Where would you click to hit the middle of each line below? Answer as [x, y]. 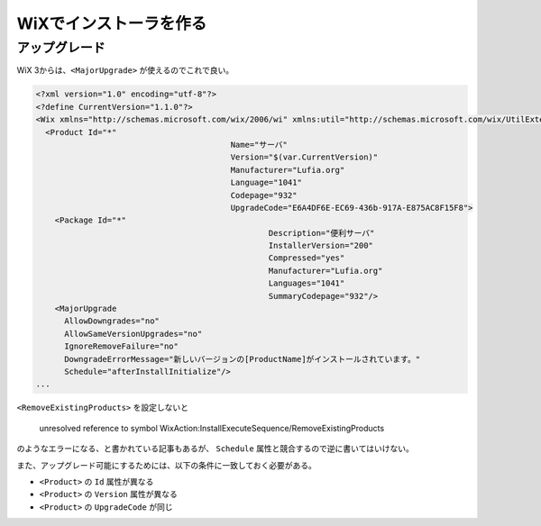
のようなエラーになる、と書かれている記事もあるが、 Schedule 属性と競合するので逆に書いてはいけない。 [215, 449]
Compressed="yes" [307, 258]
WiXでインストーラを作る [112, 23]
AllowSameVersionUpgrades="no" [133, 334]
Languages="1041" [307, 283]
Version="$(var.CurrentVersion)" [304, 157]
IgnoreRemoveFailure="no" [122, 346]
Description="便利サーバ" [321, 233]
